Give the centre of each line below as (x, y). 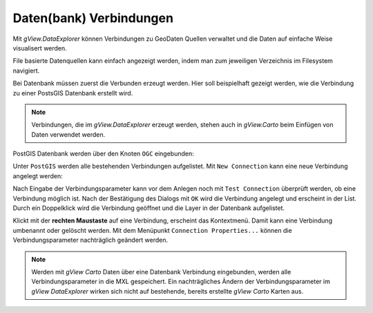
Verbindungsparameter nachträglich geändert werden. (90, 240)
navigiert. (26, 70)
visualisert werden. (40, 48)
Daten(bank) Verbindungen (93, 18)
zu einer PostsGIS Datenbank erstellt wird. (73, 93)
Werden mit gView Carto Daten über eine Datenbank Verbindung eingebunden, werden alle (161, 272)
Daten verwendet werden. (68, 134)
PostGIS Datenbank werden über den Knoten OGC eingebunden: (104, 154)
